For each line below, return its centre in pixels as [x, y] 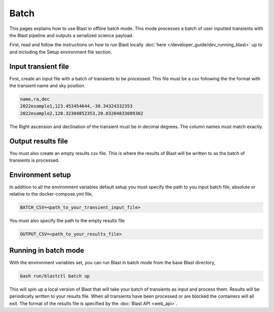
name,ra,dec [35, 99]
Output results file [39, 141]
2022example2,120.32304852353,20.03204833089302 [82, 113]
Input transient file [39, 66]
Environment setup [40, 175]
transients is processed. [35, 161]
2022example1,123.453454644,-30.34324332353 [76, 106]
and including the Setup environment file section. [61, 52]
